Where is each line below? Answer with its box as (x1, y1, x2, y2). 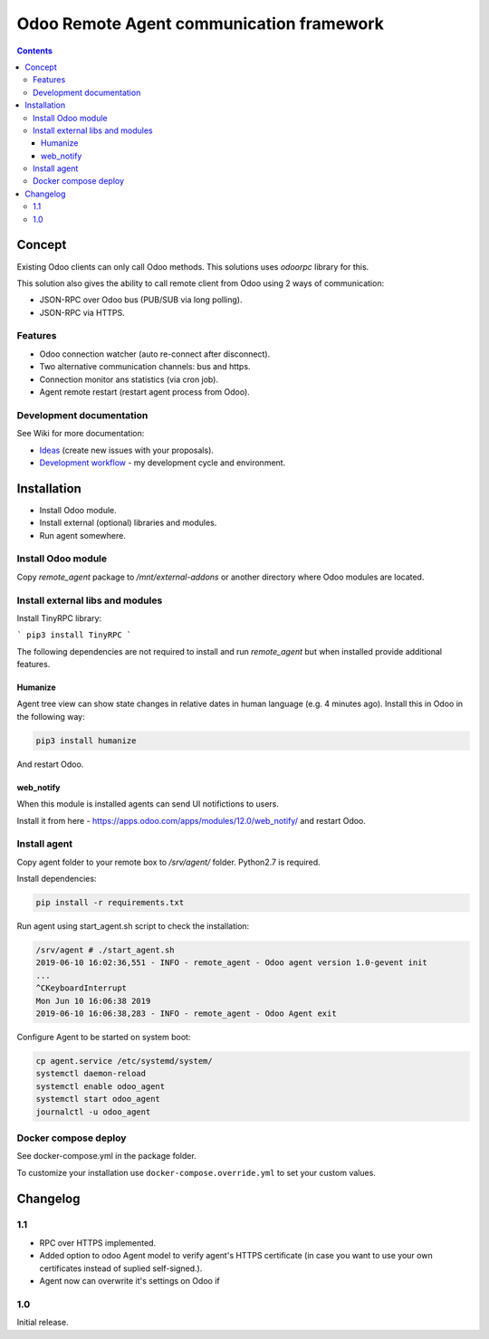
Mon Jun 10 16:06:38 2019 (35, 996, 151, 1006)
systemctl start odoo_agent (35, 1094, 160, 1105)
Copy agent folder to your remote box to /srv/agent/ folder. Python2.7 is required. (16, 856, 321, 867)
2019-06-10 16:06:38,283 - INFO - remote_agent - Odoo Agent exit (35, 1009, 337, 1019)
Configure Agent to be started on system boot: (16, 1032, 191, 1043)
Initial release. (16, 1317, 69, 1328)
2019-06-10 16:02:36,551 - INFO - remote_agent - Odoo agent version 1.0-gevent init (35, 958, 427, 968)
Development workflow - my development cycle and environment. (39, 457, 286, 468)
